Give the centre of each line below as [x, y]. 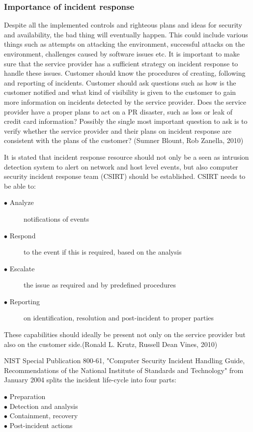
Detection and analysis [44, 406]
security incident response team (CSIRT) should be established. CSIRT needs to [125, 176]
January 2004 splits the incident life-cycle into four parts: [90, 380]
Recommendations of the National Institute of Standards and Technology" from [124, 370]
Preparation [28, 396]
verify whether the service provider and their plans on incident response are [118, 130]
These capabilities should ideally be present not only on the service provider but [125, 334]
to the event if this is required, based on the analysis [103, 252]
